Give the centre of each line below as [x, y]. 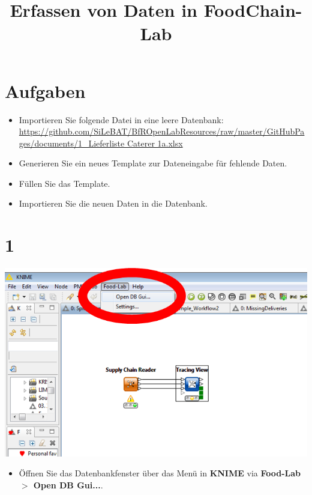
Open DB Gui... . [68, 484]
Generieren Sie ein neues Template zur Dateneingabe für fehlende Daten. [153, 163]
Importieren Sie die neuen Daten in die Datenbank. [113, 203]
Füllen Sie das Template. [64, 183]
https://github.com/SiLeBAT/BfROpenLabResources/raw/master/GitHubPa [162, 131]
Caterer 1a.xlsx [155, 143]
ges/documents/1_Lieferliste [72, 143]
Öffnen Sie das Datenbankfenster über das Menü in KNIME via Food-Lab [160, 473]
